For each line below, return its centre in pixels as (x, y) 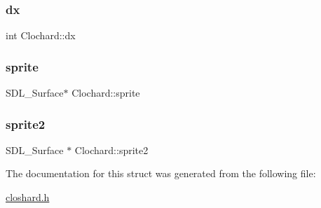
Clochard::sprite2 (111, 150)
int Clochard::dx (41, 35)
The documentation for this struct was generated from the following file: (161, 173)
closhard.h (28, 197)
